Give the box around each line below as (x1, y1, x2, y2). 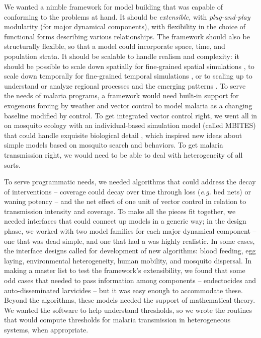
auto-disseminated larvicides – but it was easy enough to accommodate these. (4, 285, 243, 295)
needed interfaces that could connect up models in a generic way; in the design (4, 216, 246, 226)
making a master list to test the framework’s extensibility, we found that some (4, 265, 245, 276)
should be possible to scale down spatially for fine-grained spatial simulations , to (4, 60, 254, 71)
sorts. (4, 159, 21, 170)
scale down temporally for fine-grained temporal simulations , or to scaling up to (4, 71, 252, 81)
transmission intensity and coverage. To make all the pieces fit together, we (4, 206, 236, 216)
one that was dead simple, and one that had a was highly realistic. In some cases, (4, 235, 255, 246)
